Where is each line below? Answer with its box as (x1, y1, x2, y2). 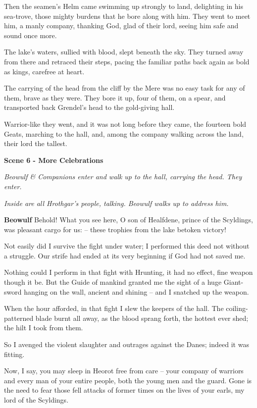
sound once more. (4, 30, 57, 40)
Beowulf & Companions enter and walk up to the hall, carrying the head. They (4, 171, 242, 182)
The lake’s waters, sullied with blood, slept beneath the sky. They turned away (4, 47, 244, 57)
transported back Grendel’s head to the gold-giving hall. (4, 102, 175, 112)
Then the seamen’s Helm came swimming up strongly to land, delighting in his (4, 1, 244, 11)
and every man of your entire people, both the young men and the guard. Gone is (4, 375, 252, 385)
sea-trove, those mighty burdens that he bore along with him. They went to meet (4, 10, 251, 21)
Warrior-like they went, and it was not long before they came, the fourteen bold (4, 118, 247, 129)
